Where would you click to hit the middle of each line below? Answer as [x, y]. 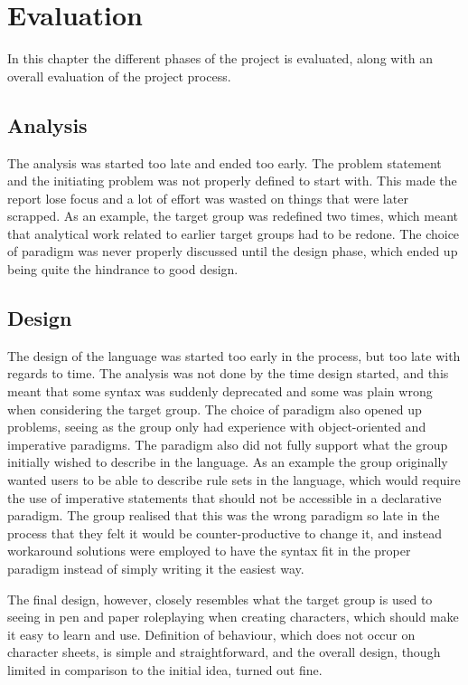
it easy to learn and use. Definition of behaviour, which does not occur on [211, 634]
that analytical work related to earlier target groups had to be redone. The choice [234, 233]
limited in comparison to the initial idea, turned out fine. [165, 669]
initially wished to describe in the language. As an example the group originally [228, 462]
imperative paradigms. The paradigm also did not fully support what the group [228, 444]
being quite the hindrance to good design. [123, 269]
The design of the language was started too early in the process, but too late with [234, 355]
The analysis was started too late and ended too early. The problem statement [225, 162]
